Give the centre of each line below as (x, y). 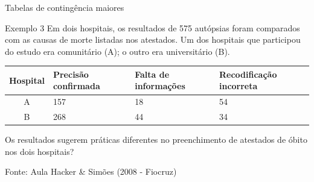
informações (160, 86)
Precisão (71, 74)
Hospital (27, 80)
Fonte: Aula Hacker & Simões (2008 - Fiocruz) (91, 171)
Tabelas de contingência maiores (65, 7)
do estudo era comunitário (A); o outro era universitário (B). (117, 51)
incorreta (238, 86)
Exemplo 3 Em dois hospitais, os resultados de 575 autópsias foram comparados (152, 27)
